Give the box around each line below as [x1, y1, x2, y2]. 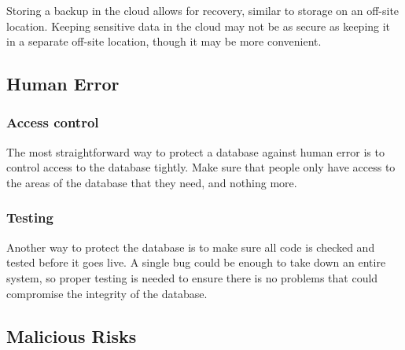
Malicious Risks [6, 323, 137, 348]
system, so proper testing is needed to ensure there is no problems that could [6, 269, 378, 286]
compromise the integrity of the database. [6, 285, 208, 301]
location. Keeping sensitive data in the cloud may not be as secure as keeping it [6, 17, 391, 34]
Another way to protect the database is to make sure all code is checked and [6, 238, 375, 255]
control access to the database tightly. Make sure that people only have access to [6, 159, 396, 175]
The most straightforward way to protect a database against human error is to [6, 143, 385, 160]
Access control [6, 112, 99, 132]
